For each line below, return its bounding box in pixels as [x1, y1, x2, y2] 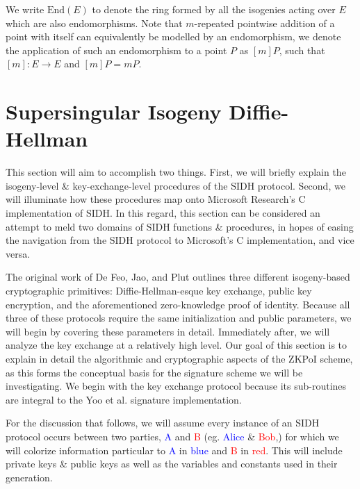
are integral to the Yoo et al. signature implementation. [6, 392, 242, 406]
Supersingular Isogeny [6, 97, 222, 126]
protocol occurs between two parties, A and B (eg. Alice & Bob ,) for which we [6, 429, 339, 443]
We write [6, 2, 44, 16]
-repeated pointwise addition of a [194, 15, 335, 30]
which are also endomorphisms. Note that [6, 15, 183, 30]
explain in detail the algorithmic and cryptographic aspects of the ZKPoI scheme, [6, 351, 353, 365]
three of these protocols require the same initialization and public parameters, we [6, 310, 352, 325]
